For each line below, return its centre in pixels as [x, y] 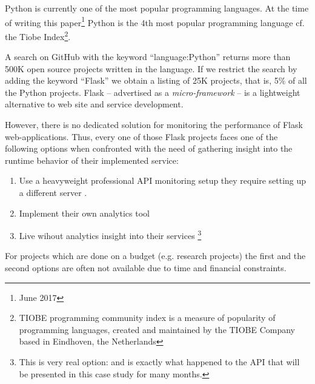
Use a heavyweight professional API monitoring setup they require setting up [163, 180]
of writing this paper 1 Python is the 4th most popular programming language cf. [155, 21]
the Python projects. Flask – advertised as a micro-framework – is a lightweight [153, 92]
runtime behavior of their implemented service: [92, 160]
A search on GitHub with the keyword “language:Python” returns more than [148, 57]
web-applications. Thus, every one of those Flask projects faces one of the [141, 136]
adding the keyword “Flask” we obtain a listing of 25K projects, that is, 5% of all [156, 80]
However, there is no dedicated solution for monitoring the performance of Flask [154, 125]
